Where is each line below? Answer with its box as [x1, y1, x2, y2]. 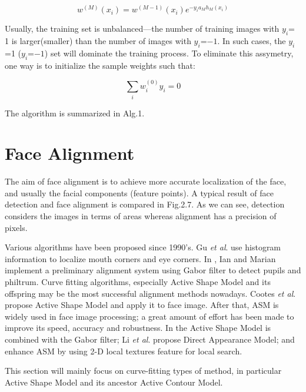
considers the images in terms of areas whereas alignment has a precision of [5, 210, 277, 222]
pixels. [5, 221, 28, 233]
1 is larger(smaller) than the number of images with [5, 35, 191, 47]
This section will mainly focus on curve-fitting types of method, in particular [5, 364, 282, 377]
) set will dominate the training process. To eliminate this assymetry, [44, 46, 294, 59]
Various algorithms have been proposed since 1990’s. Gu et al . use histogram [5, 241, 281, 253]
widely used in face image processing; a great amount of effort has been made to [5, 310, 294, 322]
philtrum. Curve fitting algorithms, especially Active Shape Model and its [5, 275, 271, 287]
